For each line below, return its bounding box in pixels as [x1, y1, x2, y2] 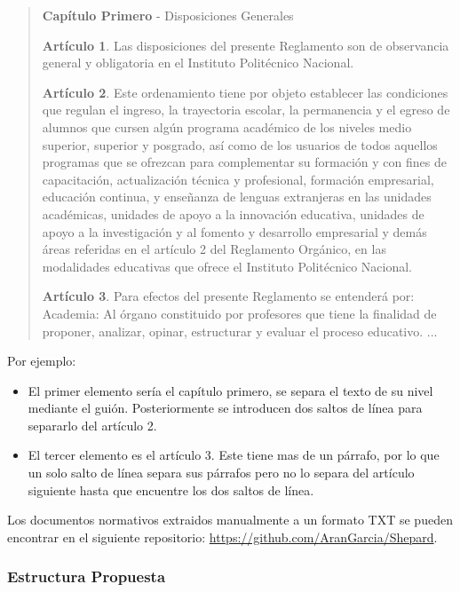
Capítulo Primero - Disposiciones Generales [42, 6, 294, 24]
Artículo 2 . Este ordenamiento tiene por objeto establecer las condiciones [42, 83, 448, 101]
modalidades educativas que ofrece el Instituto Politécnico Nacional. [42, 257, 412, 275]
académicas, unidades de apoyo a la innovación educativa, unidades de [42, 204, 424, 223]
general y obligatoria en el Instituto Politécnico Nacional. [42, 53, 354, 72]
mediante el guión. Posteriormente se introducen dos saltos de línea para [28, 399, 423, 417]
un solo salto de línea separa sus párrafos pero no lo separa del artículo [28, 463, 415, 482]
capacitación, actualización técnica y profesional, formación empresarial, [42, 170, 434, 188]
